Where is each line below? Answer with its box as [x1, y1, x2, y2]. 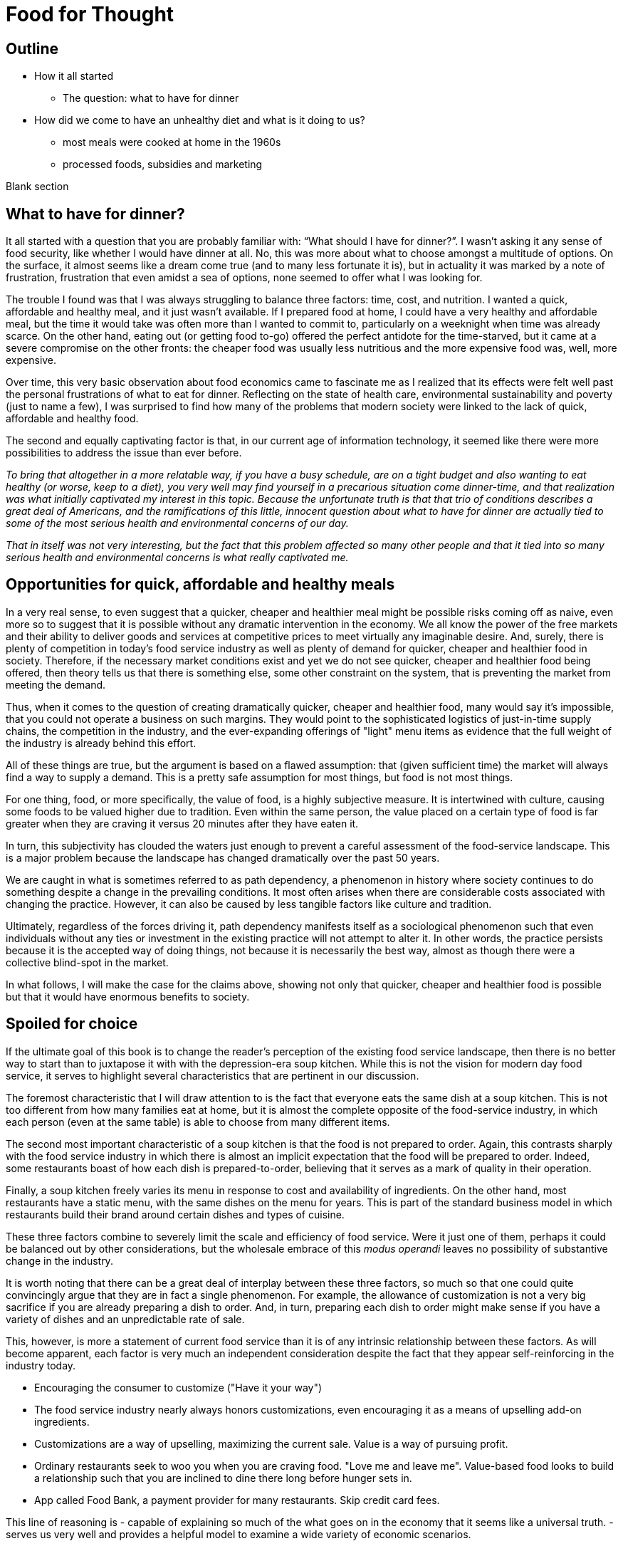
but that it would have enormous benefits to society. [6, 990, 250, 1003]
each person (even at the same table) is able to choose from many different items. [6, 1115, 390, 1128]
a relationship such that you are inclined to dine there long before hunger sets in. [34, 1471, 412, 1484]
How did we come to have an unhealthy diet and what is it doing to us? [34, 114, 365, 127]
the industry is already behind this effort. [6, 736, 197, 749]
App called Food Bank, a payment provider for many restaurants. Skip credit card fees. [34, 1493, 440, 1506]
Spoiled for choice [6, 1015, 138, 1033]
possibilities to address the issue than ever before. [6, 446, 242, 459]
